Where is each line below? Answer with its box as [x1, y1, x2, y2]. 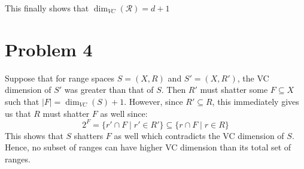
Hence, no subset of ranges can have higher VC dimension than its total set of [5, 141, 291, 153]
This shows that [5, 129, 63, 141]
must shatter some [200, 83, 268, 96]
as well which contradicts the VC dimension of [114, 129, 284, 141]
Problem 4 [5, 37, 93, 61]
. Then [161, 83, 186, 96]
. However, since [124, 95, 183, 107]
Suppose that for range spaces [5, 71, 115, 84]
